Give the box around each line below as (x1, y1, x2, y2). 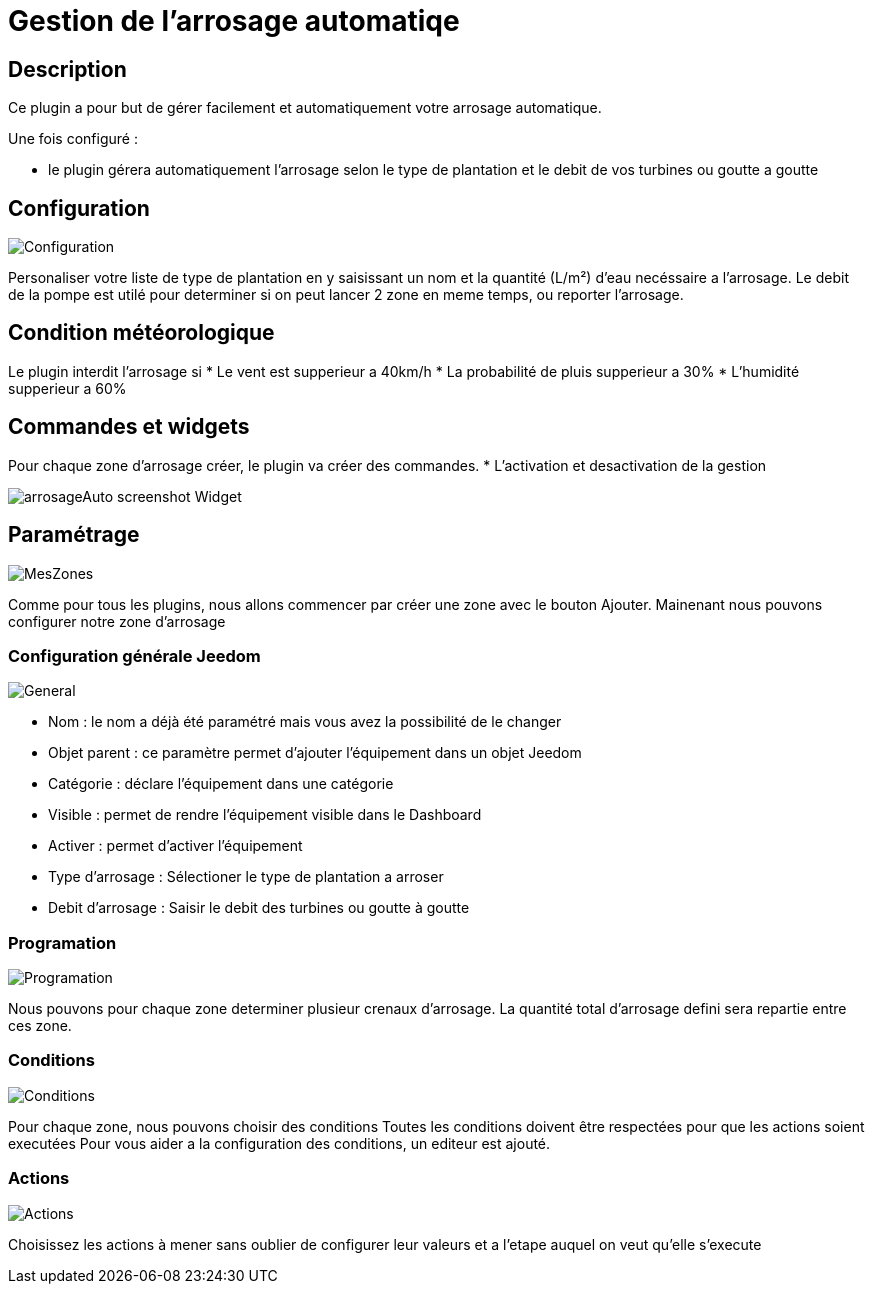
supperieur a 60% (8, 379, 127, 397)
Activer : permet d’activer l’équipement (48, 837, 303, 855)
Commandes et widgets (8, 414, 250, 440)
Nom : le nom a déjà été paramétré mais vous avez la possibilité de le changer (48, 713, 562, 731)
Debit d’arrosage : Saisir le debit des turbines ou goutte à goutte (48, 899, 470, 917)
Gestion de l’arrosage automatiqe (8, 4, 460, 38)
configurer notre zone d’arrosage (8, 612, 226, 630)
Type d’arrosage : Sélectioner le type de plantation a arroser (48, 868, 444, 886)
